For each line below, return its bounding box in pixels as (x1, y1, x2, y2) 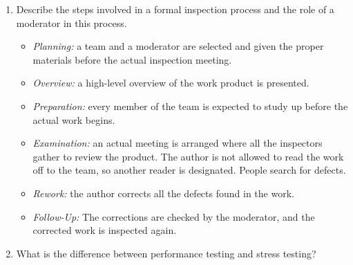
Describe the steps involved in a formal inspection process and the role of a (16, 2, 334, 16)
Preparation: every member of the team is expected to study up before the (32, 98, 348, 113)
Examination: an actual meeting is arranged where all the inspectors (32, 136, 323, 150)
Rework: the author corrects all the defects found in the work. (32, 185, 294, 200)
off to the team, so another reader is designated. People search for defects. (32, 163, 346, 177)
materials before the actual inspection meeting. (32, 52, 232, 66)
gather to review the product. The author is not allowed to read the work (32, 149, 344, 163)
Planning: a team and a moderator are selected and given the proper (32, 39, 324, 53)
